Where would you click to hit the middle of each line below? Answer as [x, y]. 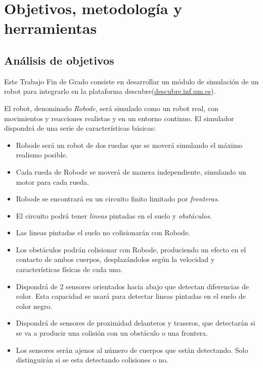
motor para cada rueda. [52, 181]
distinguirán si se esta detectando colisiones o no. [92, 360]
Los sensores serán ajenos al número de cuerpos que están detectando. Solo [132, 350]
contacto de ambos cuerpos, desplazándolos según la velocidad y [115, 259]
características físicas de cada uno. [69, 269]
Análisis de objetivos [59, 60]
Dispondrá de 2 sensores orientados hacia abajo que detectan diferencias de [132, 286]
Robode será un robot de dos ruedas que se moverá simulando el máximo [129, 145]
